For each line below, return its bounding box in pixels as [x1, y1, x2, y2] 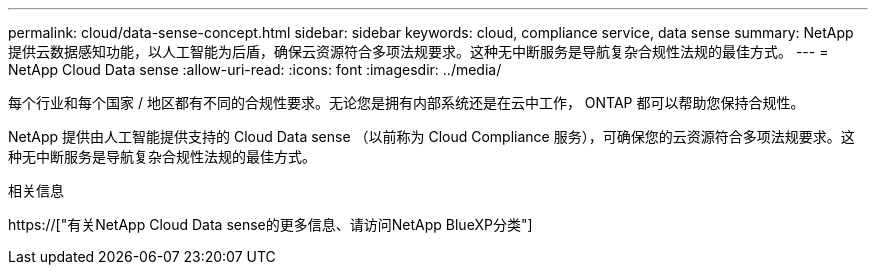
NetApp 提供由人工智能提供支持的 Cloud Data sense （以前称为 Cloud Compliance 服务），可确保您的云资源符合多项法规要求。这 [8, 128, 855, 145]
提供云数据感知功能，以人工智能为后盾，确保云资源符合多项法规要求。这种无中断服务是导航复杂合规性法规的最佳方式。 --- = [8, 43, 829, 60]
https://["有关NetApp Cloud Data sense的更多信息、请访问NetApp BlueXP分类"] [8, 216, 533, 233]
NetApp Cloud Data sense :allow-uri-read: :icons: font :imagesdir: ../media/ [8, 61, 502, 78]
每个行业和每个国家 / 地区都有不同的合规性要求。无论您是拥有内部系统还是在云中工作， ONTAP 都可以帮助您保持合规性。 [8, 94, 805, 111]
